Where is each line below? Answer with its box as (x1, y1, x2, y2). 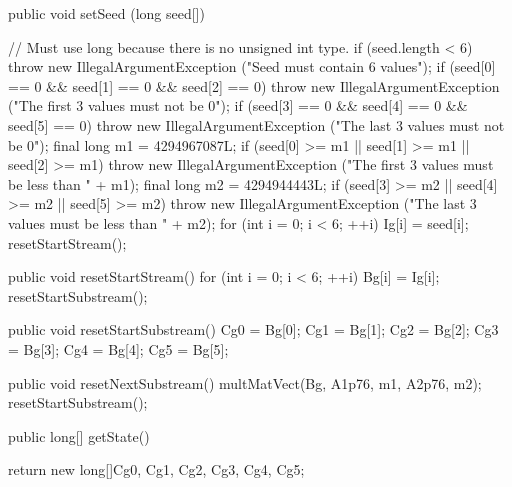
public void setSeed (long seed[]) (8, 3, 205, 23)
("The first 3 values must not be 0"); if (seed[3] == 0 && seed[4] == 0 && (8, 95, 468, 116)
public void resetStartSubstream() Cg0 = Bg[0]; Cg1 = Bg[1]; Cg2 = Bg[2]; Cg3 (8, 319, 499, 340)
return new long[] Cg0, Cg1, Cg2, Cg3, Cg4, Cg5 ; (8, 459, 305, 480)
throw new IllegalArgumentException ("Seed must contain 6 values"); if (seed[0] (8, 56, 496, 77)
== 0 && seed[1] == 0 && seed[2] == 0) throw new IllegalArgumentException (8, 75, 500, 96)
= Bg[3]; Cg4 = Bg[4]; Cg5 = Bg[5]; (8, 338, 229, 359)
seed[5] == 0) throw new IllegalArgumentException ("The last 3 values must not (8, 114, 505, 135)
